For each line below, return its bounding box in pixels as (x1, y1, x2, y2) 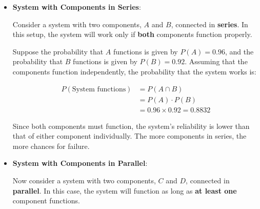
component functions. (12, 195, 80, 206)
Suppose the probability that (12, 46, 104, 56)
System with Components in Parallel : (12, 158, 148, 168)
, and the (225, 46, 254, 56)
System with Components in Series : (12, 2, 141, 12)
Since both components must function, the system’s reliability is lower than (12, 120, 250, 131)
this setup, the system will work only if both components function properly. (12, 29, 252, 40)
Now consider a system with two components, (12, 175, 156, 186)
